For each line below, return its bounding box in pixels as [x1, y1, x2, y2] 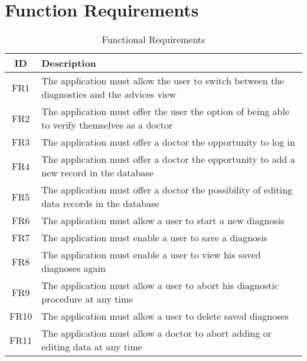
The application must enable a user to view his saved [41, 248, 261, 262]
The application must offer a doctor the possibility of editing [41, 183, 293, 197]
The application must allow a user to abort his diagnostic [41, 278, 279, 293]
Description [41, 56, 96, 70]
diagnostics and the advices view [41, 87, 177, 101]
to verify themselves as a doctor [41, 118, 173, 132]
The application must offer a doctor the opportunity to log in [41, 135, 295, 149]
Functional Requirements [102, 32, 205, 47]
